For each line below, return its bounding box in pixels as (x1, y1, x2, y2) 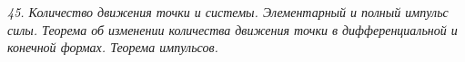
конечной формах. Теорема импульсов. (7, 38, 218, 57)
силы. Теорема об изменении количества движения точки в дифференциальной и (7, 20, 458, 39)
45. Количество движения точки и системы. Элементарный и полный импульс (7, 3, 449, 21)
